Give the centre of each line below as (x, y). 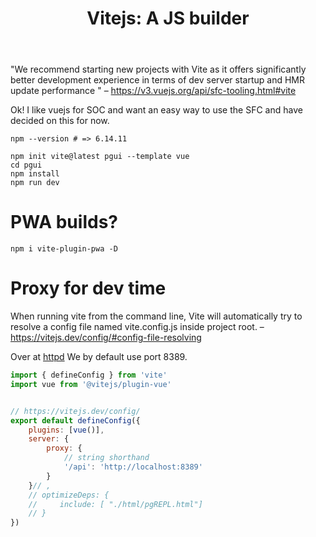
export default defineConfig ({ (75, 420)
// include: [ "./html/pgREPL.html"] (115, 504)
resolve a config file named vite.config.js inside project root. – (137, 327)
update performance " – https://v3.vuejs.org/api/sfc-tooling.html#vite (153, 91)
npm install (35, 174)
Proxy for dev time (88, 288)
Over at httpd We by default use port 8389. (99, 357)
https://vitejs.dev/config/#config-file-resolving (106, 338)
